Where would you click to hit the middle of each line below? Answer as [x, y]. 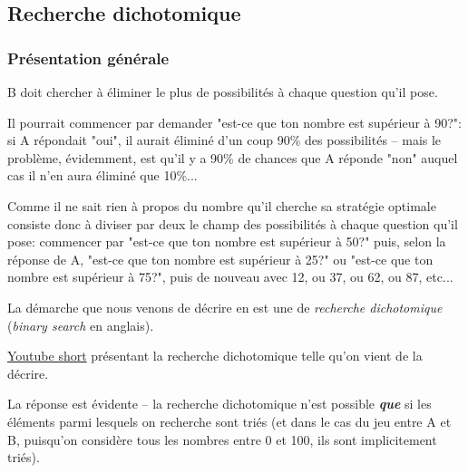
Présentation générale [88, 58]
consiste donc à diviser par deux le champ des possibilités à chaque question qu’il [233, 223]
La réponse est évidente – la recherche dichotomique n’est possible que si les [219, 404]
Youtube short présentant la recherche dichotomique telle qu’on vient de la [215, 356]
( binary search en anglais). [81, 325]
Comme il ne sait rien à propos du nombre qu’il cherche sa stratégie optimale [222, 205]
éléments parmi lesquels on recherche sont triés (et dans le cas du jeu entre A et [229, 421]
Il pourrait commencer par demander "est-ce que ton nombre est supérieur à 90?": [234, 122]
